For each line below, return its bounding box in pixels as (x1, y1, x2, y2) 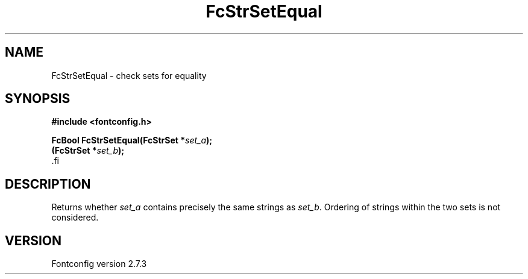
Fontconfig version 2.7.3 (51, 259, 147, 269)
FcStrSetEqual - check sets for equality (51, 70, 207, 81)
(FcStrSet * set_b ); (51, 145, 125, 156)
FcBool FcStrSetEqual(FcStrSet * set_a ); (51, 135, 213, 146)
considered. (51, 212, 99, 223)
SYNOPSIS (5, 91, 71, 107)
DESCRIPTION (5, 176, 91, 192)
